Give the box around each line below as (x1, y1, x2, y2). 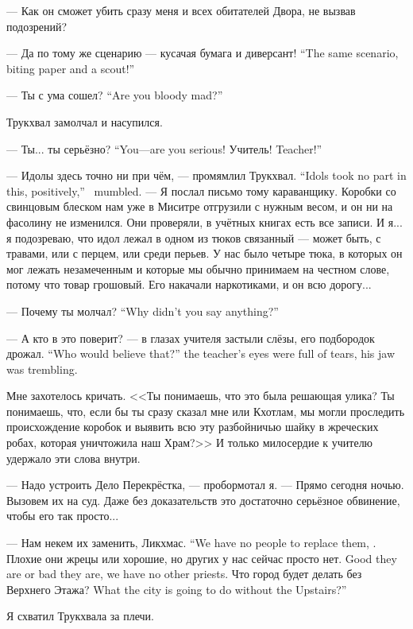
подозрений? (6, 17, 68, 34)
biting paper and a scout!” (6, 60, 135, 76)
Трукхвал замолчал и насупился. (6, 113, 163, 130)
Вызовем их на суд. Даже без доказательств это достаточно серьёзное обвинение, (6, 491, 400, 508)
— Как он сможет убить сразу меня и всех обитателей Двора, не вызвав (6, 2, 356, 18)
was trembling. (6, 360, 78, 377)
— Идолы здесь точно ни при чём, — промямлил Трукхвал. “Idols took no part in (6, 167, 407, 184)
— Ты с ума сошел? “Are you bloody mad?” (6, 87, 223, 103)
